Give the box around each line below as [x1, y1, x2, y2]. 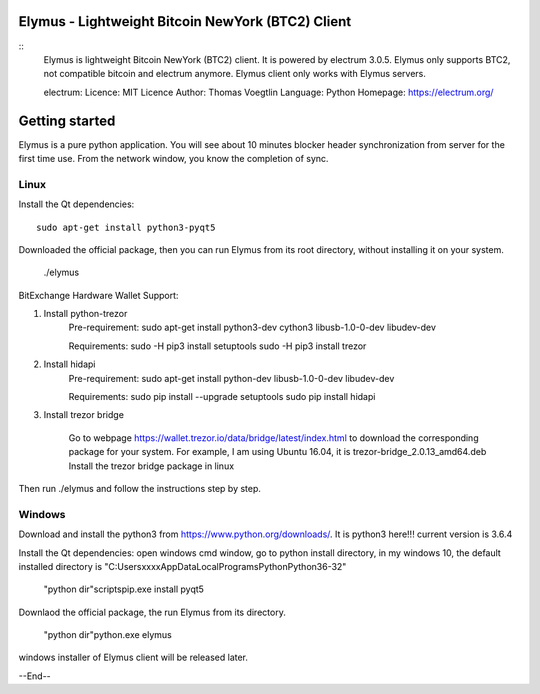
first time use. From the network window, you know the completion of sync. [18, 152, 329, 164]
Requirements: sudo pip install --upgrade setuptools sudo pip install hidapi [68, 391, 376, 403]
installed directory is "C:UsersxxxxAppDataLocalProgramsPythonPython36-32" [18, 560, 347, 572]
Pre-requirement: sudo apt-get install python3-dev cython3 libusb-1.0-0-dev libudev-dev [68, 321, 437, 334]
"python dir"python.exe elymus [43, 629, 172, 641]
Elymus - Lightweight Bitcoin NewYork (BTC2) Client [18, 13, 352, 30]
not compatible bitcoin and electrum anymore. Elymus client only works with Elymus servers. [43, 68, 427, 80]
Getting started [18, 112, 116, 129]
